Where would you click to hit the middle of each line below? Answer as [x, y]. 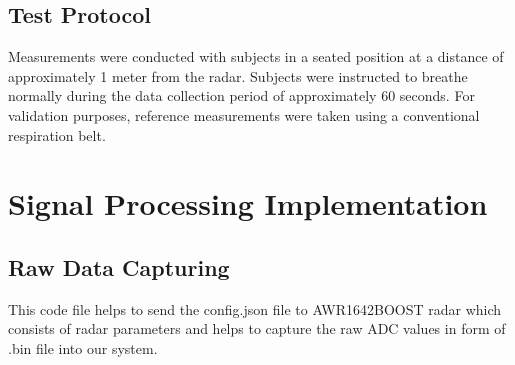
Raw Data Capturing [119, 266]
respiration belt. [57, 134]
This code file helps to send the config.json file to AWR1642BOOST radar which [255, 308]
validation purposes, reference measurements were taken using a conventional [244, 114]
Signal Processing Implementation [248, 203]
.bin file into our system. [83, 347]
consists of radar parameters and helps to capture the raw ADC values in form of [257, 328]
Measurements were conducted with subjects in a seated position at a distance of [256, 56]
